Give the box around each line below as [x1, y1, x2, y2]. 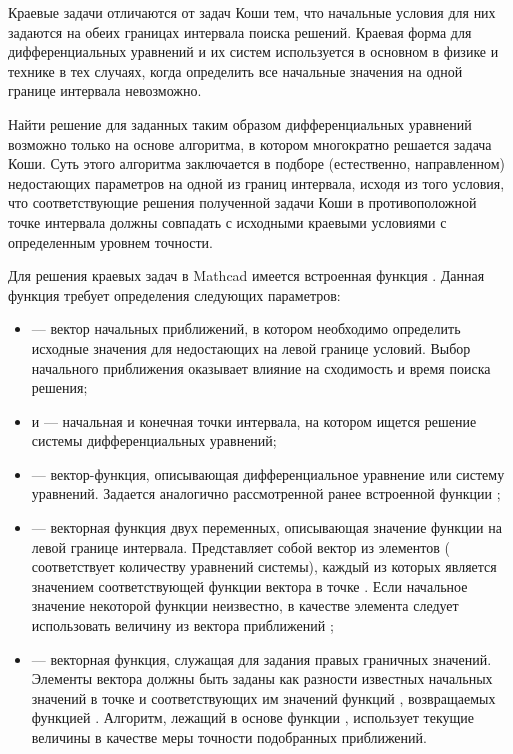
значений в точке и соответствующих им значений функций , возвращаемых [31, 687, 496, 708]
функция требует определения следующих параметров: [8, 284, 341, 305]
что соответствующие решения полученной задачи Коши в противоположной [8, 192, 477, 213]
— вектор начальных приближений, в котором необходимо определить [31, 318, 461, 339]
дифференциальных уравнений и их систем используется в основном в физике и [8, 41, 499, 62]
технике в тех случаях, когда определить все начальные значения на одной [8, 60, 463, 81]
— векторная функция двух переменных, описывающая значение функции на [31, 517, 502, 538]
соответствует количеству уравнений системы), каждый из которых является [31, 556, 497, 577]
